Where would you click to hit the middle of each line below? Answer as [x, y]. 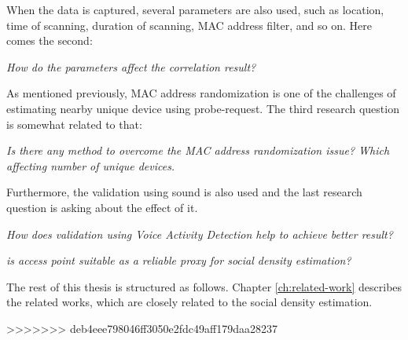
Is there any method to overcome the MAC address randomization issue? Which [198, 150]
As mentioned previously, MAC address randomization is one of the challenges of [201, 93]
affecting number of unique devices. [91, 165]
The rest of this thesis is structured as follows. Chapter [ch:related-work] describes [204, 286]
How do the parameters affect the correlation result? [131, 66]
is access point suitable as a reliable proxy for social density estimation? [179, 260]
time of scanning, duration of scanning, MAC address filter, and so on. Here [189, 25]
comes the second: [50, 40]
